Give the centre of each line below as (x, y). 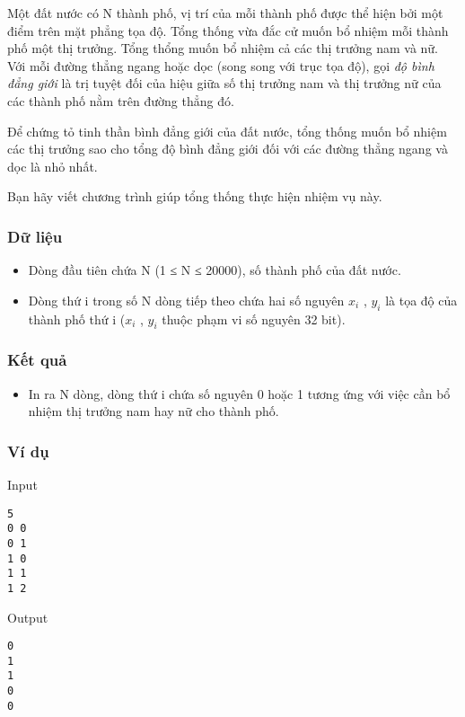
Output (28, 617)
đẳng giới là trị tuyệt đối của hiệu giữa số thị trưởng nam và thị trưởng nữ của (224, 83)
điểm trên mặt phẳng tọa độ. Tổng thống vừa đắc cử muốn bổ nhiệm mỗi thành (228, 30)
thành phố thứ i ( (77, 319)
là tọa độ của (421, 300)
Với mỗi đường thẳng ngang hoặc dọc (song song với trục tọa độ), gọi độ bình (221, 65)
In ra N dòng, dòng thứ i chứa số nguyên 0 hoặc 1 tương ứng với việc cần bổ (239, 393)
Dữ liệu (35, 236)
